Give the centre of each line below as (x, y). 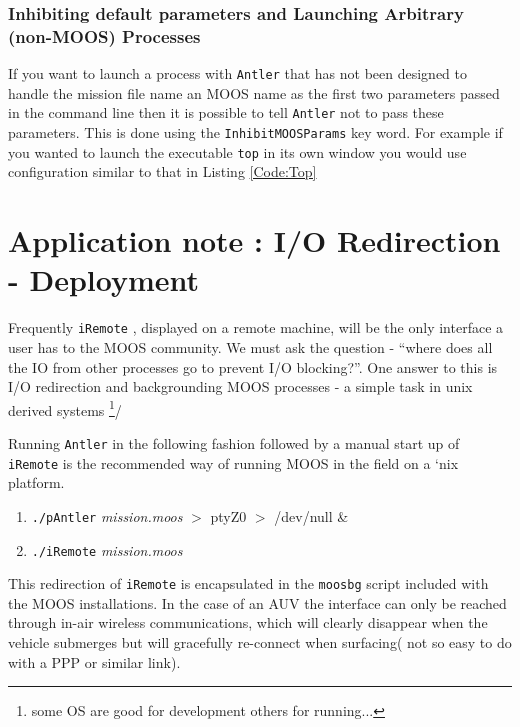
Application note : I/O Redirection (254, 240)
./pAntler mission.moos (107, 515)
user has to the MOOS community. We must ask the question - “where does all (250, 346)
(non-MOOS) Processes (104, 35)
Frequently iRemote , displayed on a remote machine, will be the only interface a (256, 327)
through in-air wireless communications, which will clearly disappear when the (248, 622)
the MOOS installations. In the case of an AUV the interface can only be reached (257, 602)
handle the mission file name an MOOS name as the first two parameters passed (254, 92)
